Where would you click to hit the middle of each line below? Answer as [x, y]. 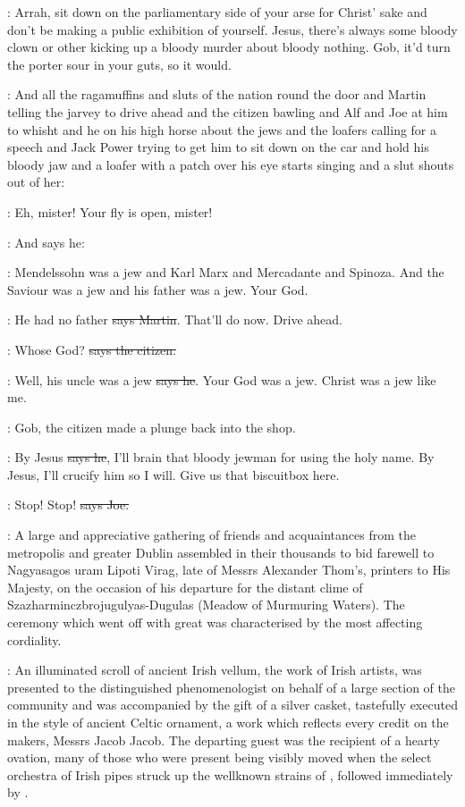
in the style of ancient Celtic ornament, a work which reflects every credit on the [228, 722]
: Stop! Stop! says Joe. [68, 504]
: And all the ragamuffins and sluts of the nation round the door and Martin [217, 94]
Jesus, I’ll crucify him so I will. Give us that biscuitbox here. [173, 474]
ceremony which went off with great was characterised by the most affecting [215, 622]
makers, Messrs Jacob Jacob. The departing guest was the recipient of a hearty [224, 740]
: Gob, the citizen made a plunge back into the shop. [152, 427]
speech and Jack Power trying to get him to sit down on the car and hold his [218, 147]
